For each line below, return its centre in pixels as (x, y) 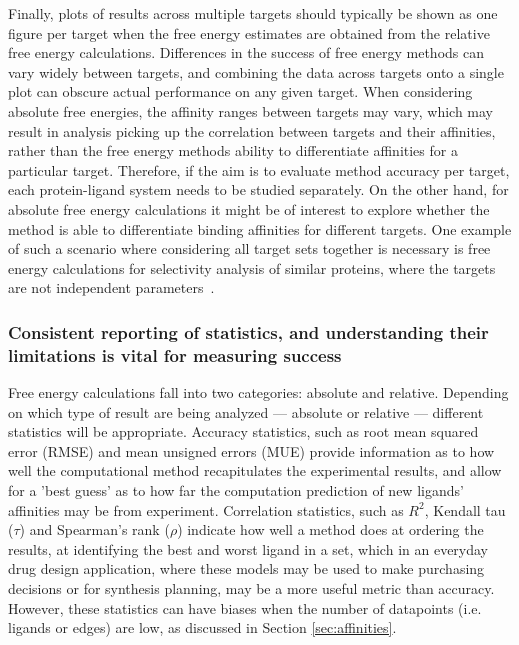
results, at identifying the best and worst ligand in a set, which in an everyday (248, 548)
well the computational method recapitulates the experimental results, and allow (255, 470)
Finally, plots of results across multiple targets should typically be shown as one (253, 13)
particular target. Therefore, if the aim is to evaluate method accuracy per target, (259, 169)
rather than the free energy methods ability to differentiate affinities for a (233, 150)
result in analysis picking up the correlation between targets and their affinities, (252, 130)
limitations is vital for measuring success (175, 354)
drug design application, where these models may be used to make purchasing (246, 568)
